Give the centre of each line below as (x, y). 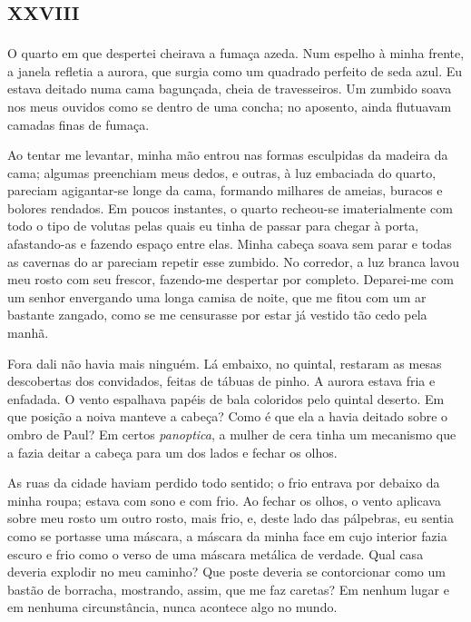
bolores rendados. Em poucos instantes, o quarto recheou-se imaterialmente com (230, 207)
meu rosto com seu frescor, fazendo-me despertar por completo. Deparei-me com (231, 279)
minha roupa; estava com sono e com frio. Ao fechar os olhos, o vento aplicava (224, 500)
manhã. (28, 333)
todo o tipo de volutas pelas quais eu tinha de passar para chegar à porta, (213, 226)
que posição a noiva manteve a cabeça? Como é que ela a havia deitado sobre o (228, 416)
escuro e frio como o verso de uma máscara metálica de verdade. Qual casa (216, 553)
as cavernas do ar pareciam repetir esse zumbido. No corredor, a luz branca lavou (234, 261)
